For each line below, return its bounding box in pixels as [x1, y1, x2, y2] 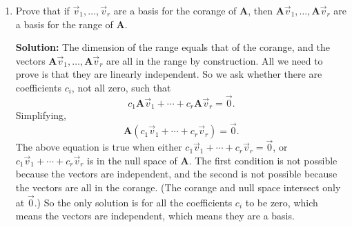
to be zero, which [245, 195, 318, 209]
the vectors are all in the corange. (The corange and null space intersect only [15, 180, 341, 195]
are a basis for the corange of [113, 3, 237, 17]
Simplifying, [15, 108, 66, 122]
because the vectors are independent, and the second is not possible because [15, 166, 338, 181]
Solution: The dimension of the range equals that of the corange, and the [15, 40, 331, 54]
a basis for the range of [15, 17, 113, 31]
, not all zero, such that [71, 80, 171, 94]
